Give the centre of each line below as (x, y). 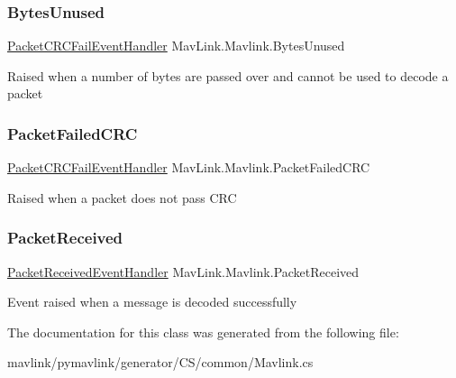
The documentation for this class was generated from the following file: (203, 332)
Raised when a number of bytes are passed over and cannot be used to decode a (228, 75)
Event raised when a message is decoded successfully (152, 302)
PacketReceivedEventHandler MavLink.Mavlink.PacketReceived (183, 271)
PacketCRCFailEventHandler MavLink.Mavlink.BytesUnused (176, 46)
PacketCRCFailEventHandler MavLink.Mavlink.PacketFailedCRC (189, 167)
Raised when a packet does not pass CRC (122, 197)
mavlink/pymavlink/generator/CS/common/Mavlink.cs (160, 362)
